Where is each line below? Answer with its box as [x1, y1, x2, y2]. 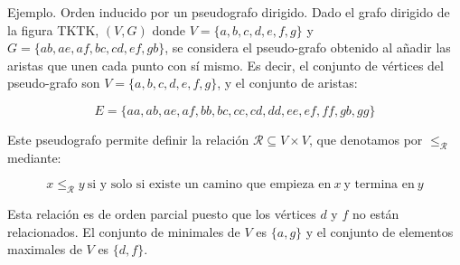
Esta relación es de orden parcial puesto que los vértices [7, 204, 316, 223]
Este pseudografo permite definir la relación [7, 129, 249, 148]
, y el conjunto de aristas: [217, 73, 358, 92]
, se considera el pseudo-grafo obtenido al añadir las [164, 38, 451, 57]
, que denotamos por [308, 129, 423, 148]
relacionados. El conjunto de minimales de [7, 222, 240, 241]
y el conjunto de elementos [305, 222, 454, 241]
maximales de [7, 240, 82, 259]
